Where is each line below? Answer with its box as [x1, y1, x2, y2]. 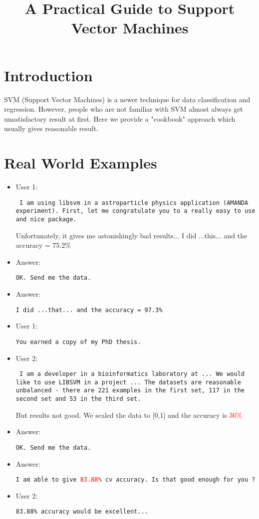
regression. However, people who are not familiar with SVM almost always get [4, 104, 243, 114]
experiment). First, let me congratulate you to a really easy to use [15, 207, 256, 215]
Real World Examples [4, 153, 157, 173]
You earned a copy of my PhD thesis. [15, 338, 141, 346]
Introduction [4, 65, 93, 85]
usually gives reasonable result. [4, 123, 98, 134]
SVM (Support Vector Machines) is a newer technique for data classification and [4, 94, 251, 104]
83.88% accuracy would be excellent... [15, 508, 148, 516]
